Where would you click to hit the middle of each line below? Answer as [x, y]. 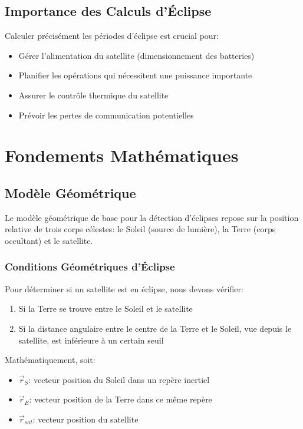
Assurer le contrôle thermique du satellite [93, 95]
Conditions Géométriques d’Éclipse [90, 267]
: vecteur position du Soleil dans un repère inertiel [119, 379]
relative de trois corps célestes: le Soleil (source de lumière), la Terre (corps [140, 229]
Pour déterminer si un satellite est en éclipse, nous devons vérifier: [124, 288]
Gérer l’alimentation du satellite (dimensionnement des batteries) [136, 55]
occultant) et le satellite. [49, 240]
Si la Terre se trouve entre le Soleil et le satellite [106, 308]
